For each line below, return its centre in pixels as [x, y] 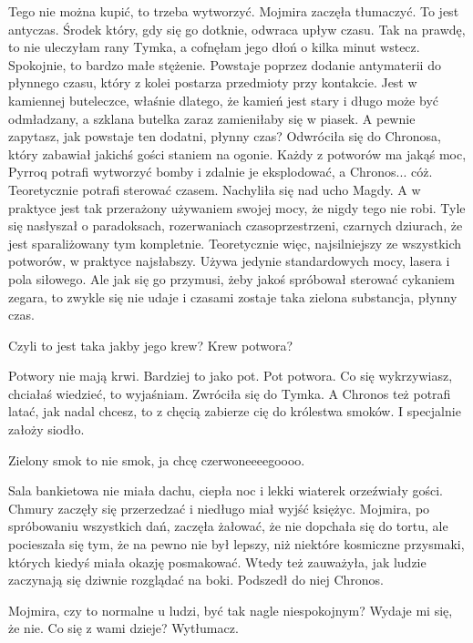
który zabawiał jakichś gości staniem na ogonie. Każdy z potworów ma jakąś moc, [237, 153]
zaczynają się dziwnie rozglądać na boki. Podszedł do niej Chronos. [196, 580]
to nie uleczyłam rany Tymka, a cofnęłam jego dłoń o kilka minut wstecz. [214, 47]
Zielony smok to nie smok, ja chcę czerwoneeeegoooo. [157, 459]
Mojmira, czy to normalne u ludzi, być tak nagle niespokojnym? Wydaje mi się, [231, 610]
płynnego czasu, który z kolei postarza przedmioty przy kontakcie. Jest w [213, 82]
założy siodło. [46, 429]
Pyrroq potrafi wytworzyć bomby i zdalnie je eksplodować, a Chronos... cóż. [221, 172]
